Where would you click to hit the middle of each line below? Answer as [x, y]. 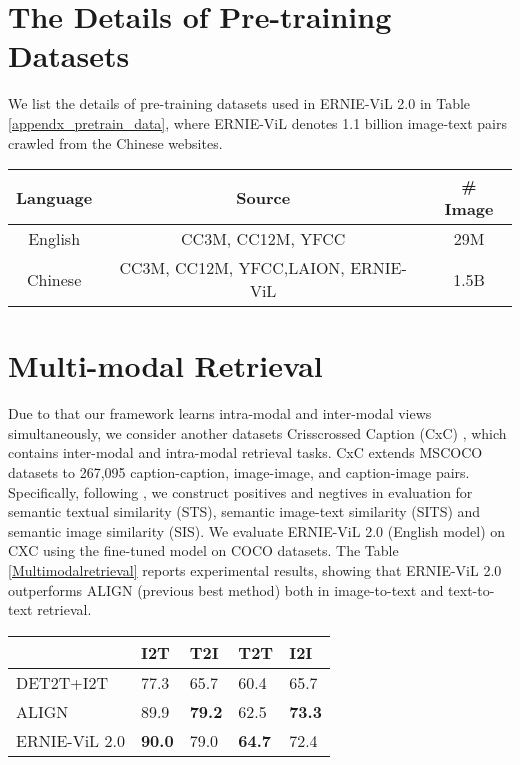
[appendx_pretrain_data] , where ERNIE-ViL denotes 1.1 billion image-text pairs [257, 122]
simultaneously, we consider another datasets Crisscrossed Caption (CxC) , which [257, 432]
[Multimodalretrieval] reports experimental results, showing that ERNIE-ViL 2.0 [255, 569]
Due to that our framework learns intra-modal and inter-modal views [220, 413]
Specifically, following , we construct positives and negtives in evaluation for [240, 491]
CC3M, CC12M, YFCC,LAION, [232, 268]
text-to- [471, 589]
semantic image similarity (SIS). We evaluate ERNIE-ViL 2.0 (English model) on [257, 530]
